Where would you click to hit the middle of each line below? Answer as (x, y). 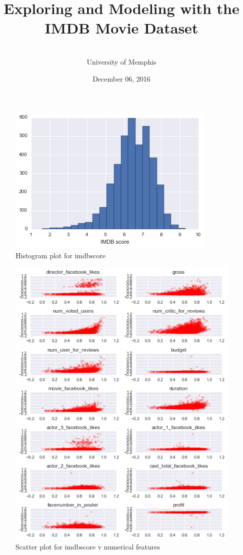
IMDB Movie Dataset (121, 28)
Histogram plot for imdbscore (60, 255)
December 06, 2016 (121, 78)
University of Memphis (121, 61)
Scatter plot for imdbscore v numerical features (88, 547)
